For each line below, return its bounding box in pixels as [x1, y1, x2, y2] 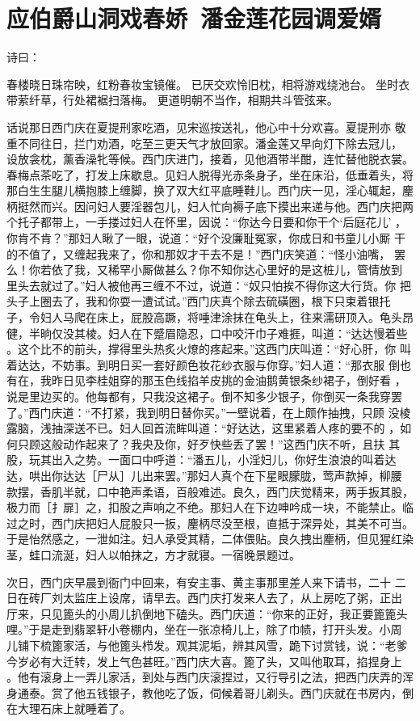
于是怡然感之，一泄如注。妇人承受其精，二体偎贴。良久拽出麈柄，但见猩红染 [6, 530, 414, 547]
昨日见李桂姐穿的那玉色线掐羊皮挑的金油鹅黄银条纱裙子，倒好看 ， [51, 372, 406, 389]
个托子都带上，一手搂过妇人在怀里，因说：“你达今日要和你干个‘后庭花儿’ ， [6, 213, 407, 230]
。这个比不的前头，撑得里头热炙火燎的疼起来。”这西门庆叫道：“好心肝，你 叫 [6, 340, 411, 357]
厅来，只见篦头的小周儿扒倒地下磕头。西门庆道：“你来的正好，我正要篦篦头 [6, 605, 408, 622]
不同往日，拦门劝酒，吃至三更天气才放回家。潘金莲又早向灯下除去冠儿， [17, 134, 402, 151]
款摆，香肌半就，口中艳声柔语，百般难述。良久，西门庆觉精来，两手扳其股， [6, 483, 414, 500]
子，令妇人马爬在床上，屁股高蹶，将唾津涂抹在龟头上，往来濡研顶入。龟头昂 [6, 309, 414, 326]
